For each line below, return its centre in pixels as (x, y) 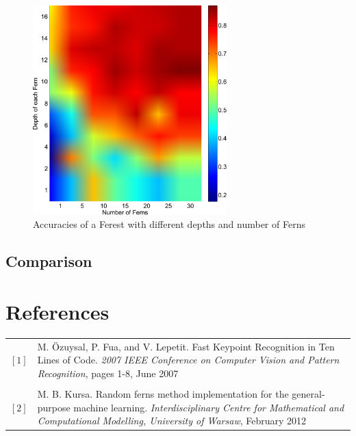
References (58, 311)
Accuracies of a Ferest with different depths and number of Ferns (169, 224)
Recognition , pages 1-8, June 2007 (108, 373)
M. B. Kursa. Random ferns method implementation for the (163, 393)
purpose (54, 407)
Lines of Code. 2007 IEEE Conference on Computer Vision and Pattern (188, 360)
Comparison (49, 261)
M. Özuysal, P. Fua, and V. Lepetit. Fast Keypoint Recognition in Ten (186, 346)
